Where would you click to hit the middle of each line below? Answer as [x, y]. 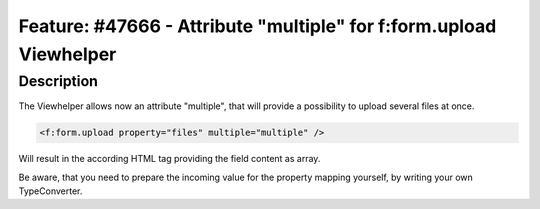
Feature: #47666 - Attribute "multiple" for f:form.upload [257, 26]
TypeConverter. [50, 191]
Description [58, 81]
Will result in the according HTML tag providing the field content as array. [169, 159]
